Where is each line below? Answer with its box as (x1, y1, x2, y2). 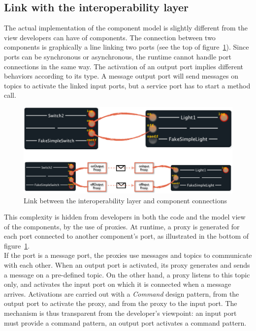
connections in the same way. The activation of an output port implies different (4, 61, 244, 71)
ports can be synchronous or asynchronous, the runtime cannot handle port (4, 51, 231, 61)
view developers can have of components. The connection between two (4, 32, 216, 42)
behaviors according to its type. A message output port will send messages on (4, 71, 238, 81)
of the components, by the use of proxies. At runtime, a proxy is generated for (4, 221, 240, 231)
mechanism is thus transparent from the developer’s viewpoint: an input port (4, 308, 237, 318)
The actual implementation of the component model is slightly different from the (4, 23, 248, 33)
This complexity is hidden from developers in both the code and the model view (4, 212, 246, 222)
